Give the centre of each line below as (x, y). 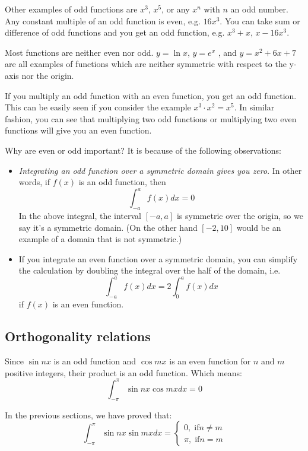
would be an (259, 227)
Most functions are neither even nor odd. (79, 52)
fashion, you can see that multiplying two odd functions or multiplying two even (151, 118)
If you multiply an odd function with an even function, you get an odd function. (151, 95)
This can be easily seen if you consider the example (98, 107)
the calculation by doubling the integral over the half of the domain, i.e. (150, 270)
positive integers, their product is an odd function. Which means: (123, 372)
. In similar (254, 107)
